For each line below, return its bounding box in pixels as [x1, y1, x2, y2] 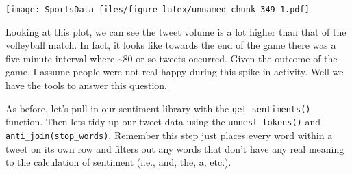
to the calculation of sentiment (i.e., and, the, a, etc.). [5, 155, 231, 169]
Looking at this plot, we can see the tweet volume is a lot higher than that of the [5, 24, 347, 38]
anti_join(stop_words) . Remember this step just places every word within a [5, 127, 333, 142]
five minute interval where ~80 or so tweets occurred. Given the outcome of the [5, 51, 338, 65]
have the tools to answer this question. [5, 78, 167, 92]
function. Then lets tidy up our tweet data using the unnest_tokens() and [5, 114, 320, 129]
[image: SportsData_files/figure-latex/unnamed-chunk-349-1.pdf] [5, 5, 310, 14]
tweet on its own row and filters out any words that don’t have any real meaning [5, 141, 344, 156]
